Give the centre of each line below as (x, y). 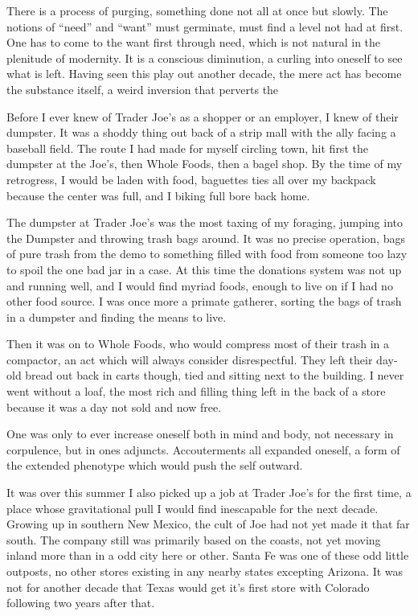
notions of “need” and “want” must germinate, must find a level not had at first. (205, 26)
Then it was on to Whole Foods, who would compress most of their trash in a (198, 344)
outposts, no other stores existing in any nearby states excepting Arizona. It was (205, 571)
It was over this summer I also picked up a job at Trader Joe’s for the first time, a (209, 493)
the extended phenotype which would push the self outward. (155, 465)
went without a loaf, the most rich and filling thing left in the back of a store (196, 391)
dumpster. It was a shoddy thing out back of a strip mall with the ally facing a (201, 132)
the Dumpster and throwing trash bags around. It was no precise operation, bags (206, 238)
